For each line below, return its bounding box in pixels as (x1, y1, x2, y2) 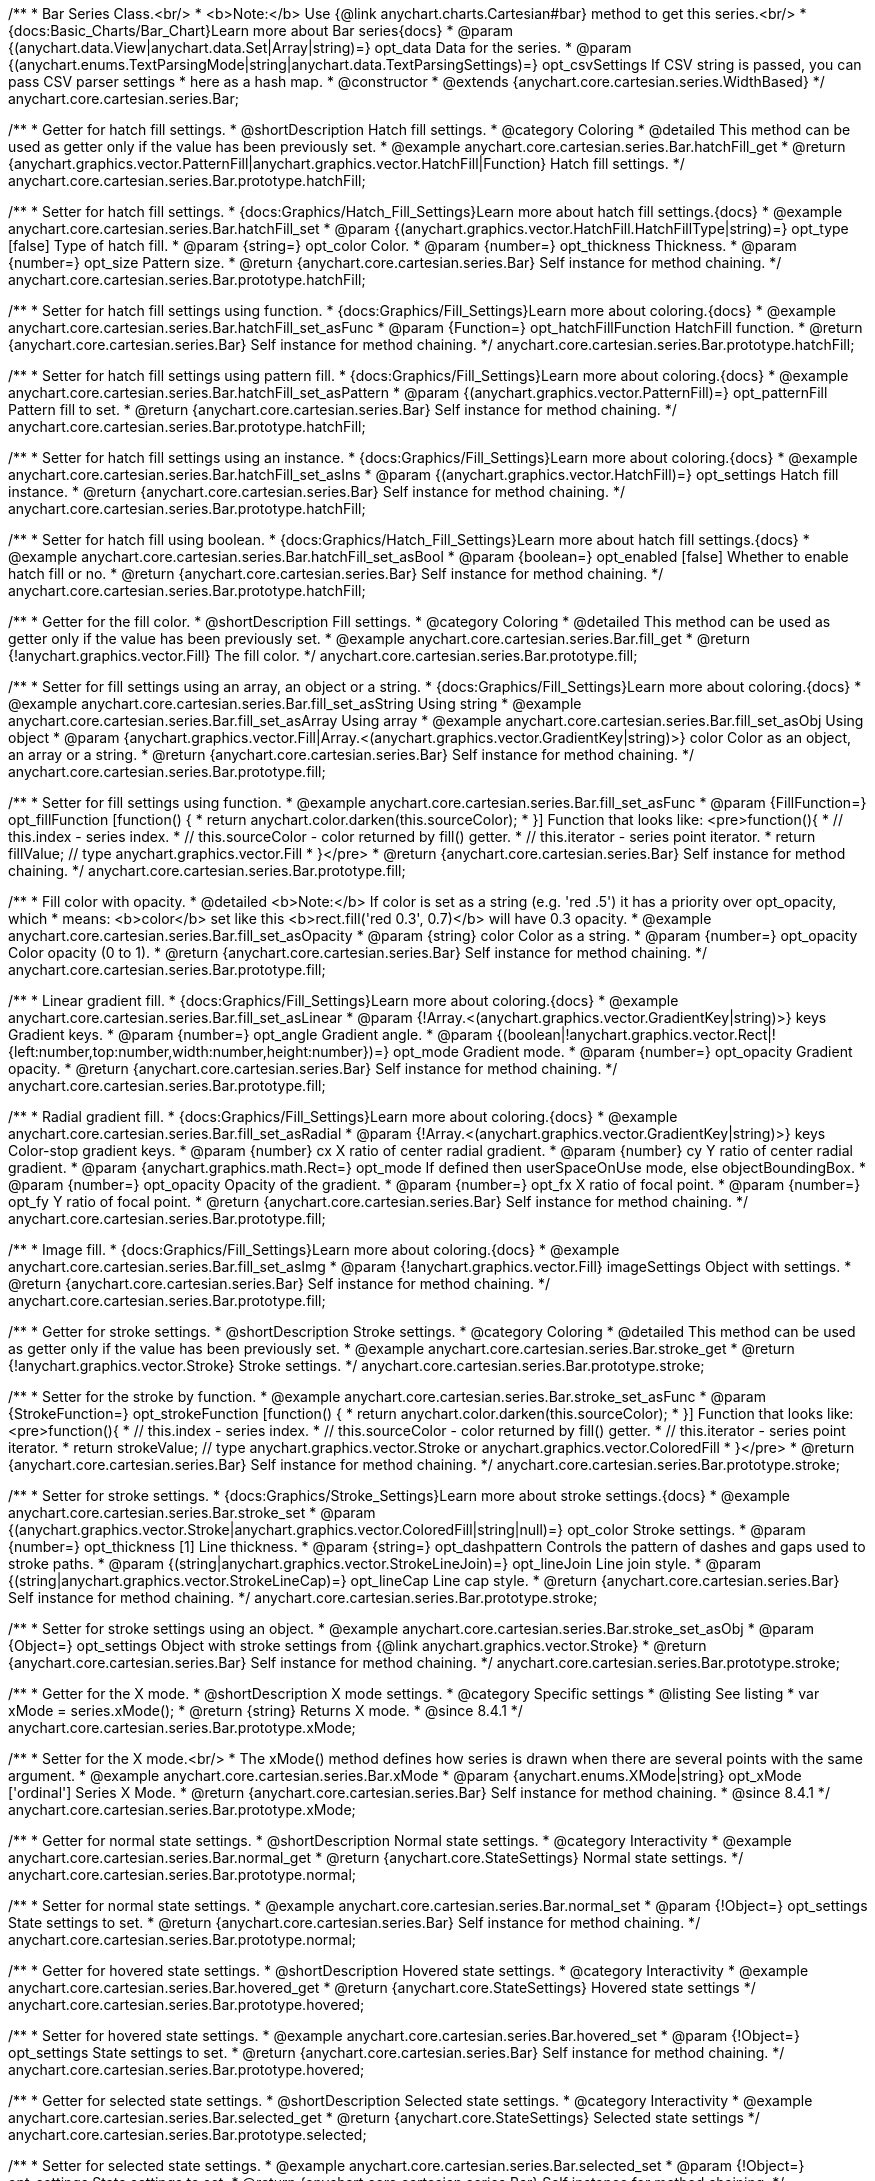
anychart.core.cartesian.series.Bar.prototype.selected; (8, 2126, 367, 2143)
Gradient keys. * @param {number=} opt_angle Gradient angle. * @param (8, 1026, 493, 1043)
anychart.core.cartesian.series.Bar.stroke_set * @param (8, 1504, 376, 1521)
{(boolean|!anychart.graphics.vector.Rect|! (496, 1026, 776, 1043)
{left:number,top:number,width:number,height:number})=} (8, 1043, 390, 1060)
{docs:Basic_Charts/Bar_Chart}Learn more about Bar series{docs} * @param (8, 22, 513, 39)
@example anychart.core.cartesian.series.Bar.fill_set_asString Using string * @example (8, 695, 582, 712)
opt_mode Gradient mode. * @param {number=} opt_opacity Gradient (393, 1043, 853, 1060)
